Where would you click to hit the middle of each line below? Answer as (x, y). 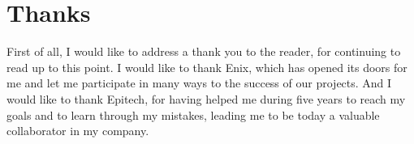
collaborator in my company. (78, 131)
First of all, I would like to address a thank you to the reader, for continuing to (204, 51)
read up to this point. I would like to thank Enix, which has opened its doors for (207, 67)
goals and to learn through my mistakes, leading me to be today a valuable (193, 114)
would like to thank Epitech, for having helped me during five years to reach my (206, 98)
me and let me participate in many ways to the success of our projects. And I (199, 83)
